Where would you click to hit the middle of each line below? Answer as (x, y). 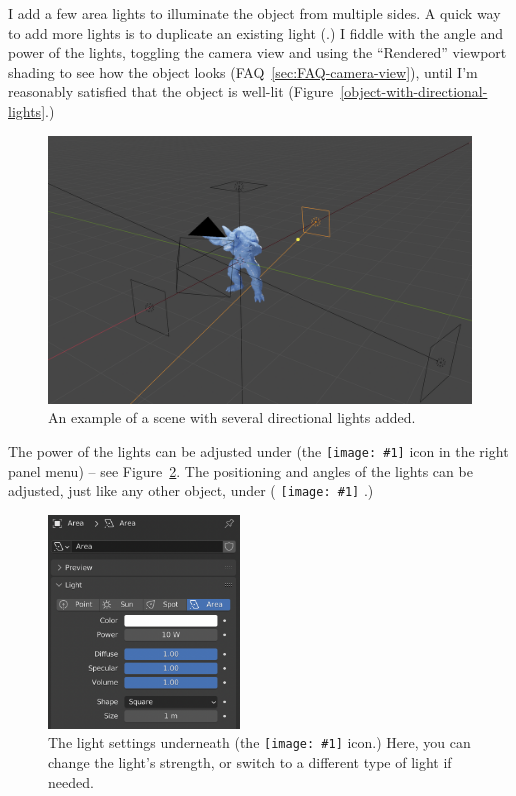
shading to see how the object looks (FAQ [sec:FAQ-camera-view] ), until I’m (243, 71)
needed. (71, 781)
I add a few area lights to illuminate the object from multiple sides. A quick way (254, 13)
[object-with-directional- (414, 91)
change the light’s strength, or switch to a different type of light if (250, 762)
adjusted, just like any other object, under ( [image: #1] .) (191, 490)
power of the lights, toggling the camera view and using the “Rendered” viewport (257, 52)
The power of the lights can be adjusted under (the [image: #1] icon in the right (258, 451)
